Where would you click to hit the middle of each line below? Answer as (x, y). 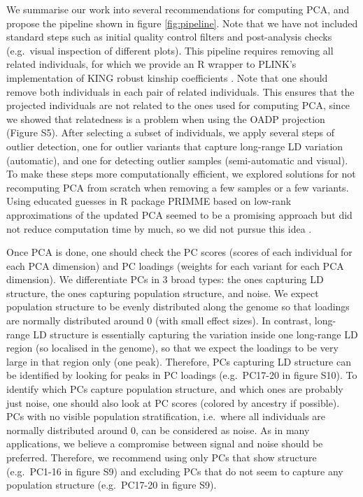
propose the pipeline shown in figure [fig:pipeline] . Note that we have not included (182, 23)
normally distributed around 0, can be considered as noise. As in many (158, 430)
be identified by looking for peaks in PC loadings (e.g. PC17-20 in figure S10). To (182, 375)
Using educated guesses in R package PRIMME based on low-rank (149, 201)
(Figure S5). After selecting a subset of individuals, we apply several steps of (171, 132)
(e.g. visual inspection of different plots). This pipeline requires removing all (170, 50)
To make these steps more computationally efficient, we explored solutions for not (181, 174)
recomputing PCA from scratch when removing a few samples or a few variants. (178, 187)
